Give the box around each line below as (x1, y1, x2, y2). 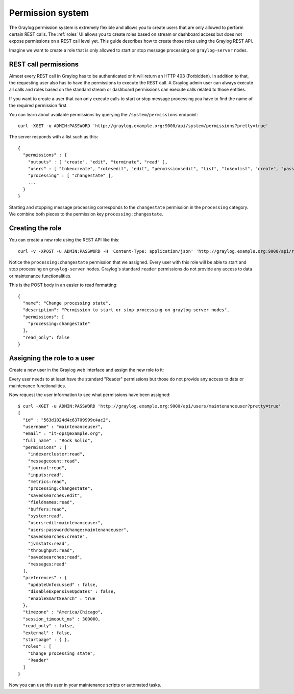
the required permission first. (9, 103, 68, 108)
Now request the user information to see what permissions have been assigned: (9, 392, 171, 398)
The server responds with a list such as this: (9, 134, 98, 140)
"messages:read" (27, 561, 67, 567)
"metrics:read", (27, 479, 67, 484)
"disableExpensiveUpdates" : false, (27, 589, 116, 594)
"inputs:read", (27, 472, 65, 478)
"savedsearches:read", (27, 555, 83, 560)
